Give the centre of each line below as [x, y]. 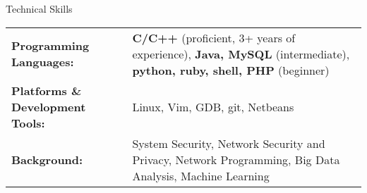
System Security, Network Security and [229, 143]
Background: [47, 159]
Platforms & [47, 90]
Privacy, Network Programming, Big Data [236, 159]
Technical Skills [39, 8]
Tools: [28, 123]
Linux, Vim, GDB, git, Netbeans [213, 106]
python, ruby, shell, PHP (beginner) [231, 70]
